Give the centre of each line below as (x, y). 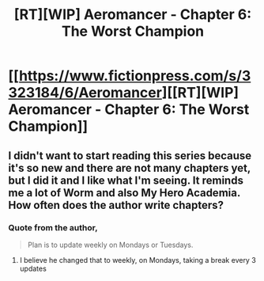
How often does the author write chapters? (116, 205)
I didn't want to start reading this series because (130, 156)
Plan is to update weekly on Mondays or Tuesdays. (110, 245)
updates (33, 268)
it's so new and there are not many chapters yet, (130, 168)
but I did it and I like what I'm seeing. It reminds (126, 180)
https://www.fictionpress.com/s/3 (135, 76)
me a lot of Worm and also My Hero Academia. (124, 193)
